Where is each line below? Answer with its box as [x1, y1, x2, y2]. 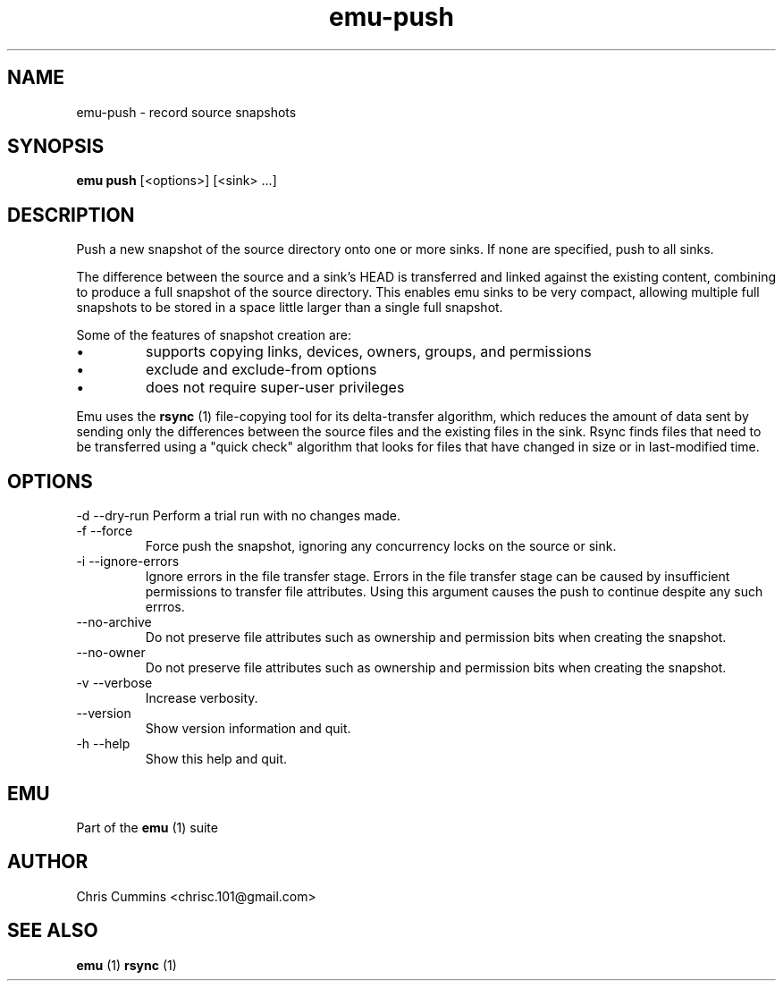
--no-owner [76, 645, 146, 661]
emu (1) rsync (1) [76, 957, 177, 973]
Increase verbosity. [145, 690, 258, 706]
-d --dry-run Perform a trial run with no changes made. [76, 508, 400, 524]
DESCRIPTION [7, 203, 135, 226]
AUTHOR [7, 850, 88, 874]
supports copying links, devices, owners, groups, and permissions [146, 342, 592, 361]
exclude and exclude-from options [146, 360, 377, 379]
